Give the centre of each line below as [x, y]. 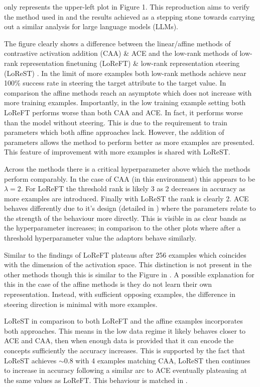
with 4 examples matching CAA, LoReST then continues [163, 360]
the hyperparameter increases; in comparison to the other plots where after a [122, 228]
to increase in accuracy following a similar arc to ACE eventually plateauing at [125, 370]
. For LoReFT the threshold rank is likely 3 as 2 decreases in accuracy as [133, 188]
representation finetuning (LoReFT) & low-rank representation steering [130, 63]
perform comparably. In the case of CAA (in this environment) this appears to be [130, 178]
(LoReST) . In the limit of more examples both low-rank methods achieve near [125, 73]
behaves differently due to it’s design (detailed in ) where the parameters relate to [130, 208]
